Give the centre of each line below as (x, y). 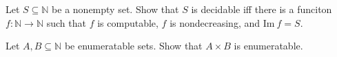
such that (66, 22)
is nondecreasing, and (215, 22)
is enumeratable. (268, 46)
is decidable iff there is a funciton (262, 9)
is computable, (128, 22)
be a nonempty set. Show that (115, 9)
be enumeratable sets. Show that (133, 46)
